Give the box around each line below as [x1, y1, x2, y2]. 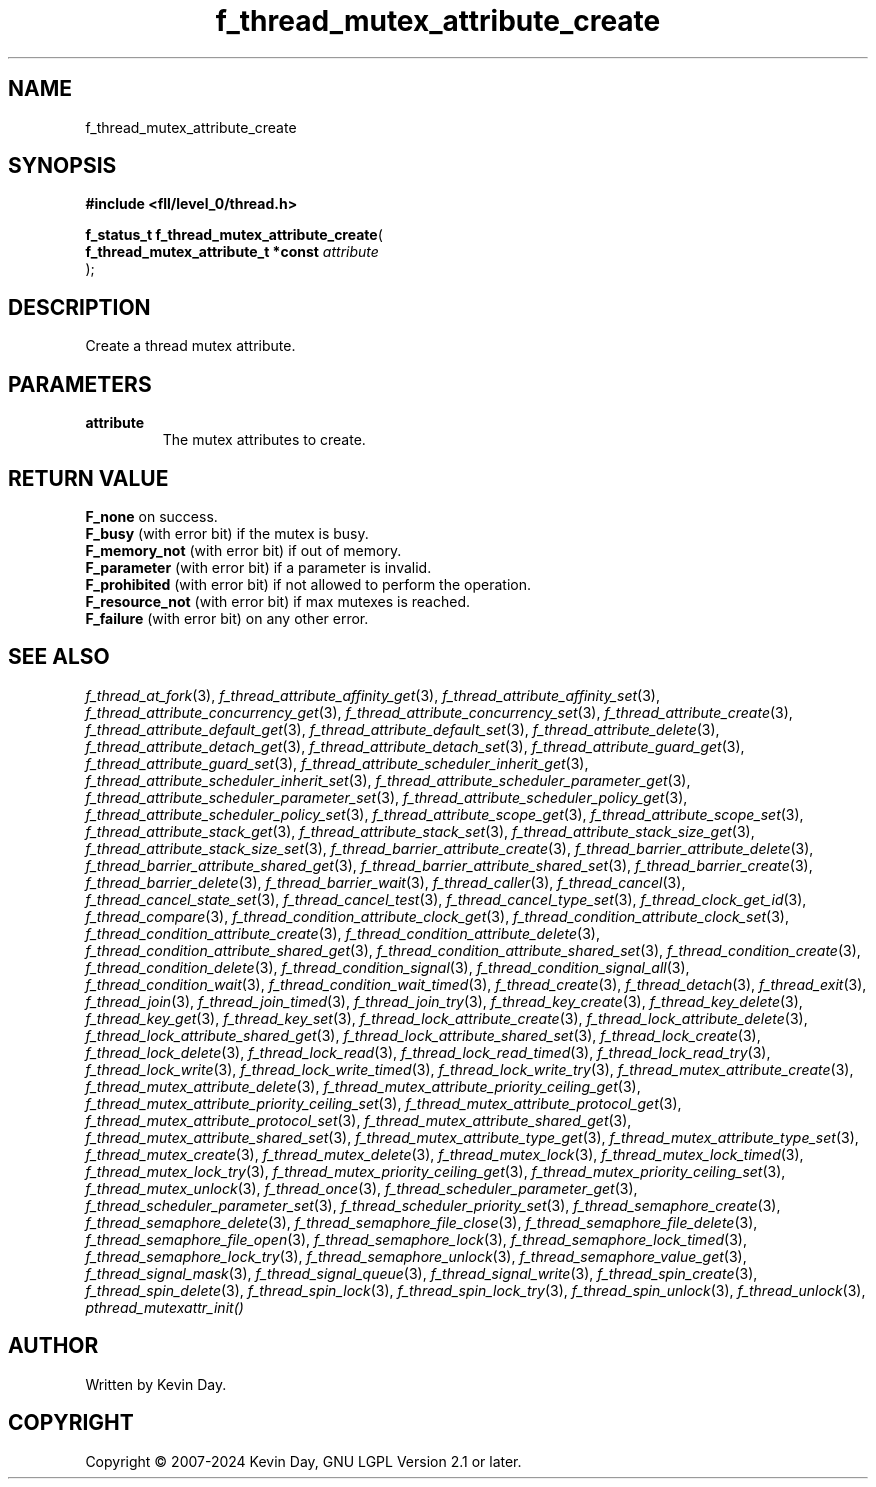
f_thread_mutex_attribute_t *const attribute [85, 243, 379, 261]
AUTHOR [8, 1333, 99, 1359]
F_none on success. [85, 507, 218, 525]
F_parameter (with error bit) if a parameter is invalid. [85, 558, 432, 576]
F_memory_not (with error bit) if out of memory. [85, 541, 402, 559]
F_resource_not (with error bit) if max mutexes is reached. [85, 592, 471, 610]
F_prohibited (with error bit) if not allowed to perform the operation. [85, 575, 531, 593]
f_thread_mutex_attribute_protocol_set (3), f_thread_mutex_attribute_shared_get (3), [85, 1111, 632, 1129]
